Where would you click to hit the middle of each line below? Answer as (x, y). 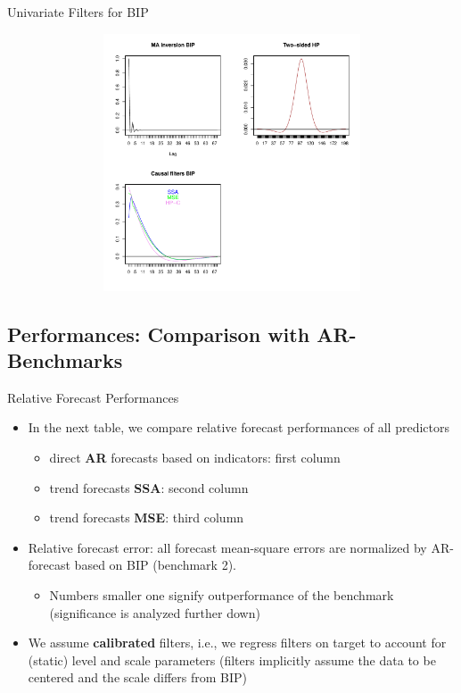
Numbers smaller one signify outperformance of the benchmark (222, 594)
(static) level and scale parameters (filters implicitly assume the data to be (232, 660)
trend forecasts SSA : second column (149, 487)
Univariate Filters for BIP (78, 12)
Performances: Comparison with (159, 334)
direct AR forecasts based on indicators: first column (195, 457)
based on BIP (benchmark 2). (155, 565)
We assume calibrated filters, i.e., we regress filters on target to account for (237, 643)
